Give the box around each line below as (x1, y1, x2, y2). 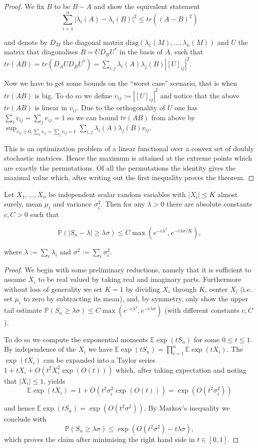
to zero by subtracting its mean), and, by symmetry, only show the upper (23, 293, 249, 304)
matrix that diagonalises (4, 46, 78, 57)
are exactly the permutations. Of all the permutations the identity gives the (4, 162, 236, 173)
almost (217, 189, 238, 199)
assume (4, 274, 26, 284)
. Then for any (101, 199, 145, 209)
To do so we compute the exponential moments (4, 334, 148, 344)
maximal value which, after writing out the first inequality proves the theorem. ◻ (4, 172, 255, 183)
